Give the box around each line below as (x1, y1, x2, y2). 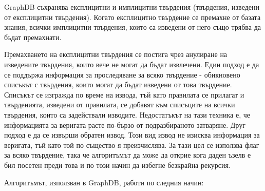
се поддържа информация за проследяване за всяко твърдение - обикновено (4, 69, 240, 80)
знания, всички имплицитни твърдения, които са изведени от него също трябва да (4, 22, 261, 32)
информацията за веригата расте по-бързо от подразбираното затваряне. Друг (4, 119, 245, 130)
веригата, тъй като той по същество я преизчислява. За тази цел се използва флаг (4, 139, 259, 150)
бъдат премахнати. (4, 31, 62, 42)
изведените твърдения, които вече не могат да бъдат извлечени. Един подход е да (4, 59, 259, 69)
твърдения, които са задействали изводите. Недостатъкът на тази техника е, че (4, 109, 250, 120)
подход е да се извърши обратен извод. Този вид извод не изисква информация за (4, 129, 260, 140)
